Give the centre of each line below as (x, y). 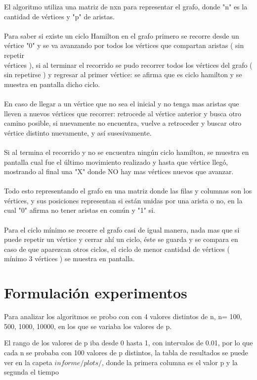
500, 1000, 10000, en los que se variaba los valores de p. (88, 326)
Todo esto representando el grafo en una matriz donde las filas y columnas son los (128, 191)
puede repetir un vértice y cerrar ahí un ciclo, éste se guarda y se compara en (121, 239)
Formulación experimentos (96, 293)
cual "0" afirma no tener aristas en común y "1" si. (80, 210)
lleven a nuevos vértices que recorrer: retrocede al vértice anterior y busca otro (123, 113)
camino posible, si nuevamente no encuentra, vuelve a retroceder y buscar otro (123, 123)
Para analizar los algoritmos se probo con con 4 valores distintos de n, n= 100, (123, 316)
